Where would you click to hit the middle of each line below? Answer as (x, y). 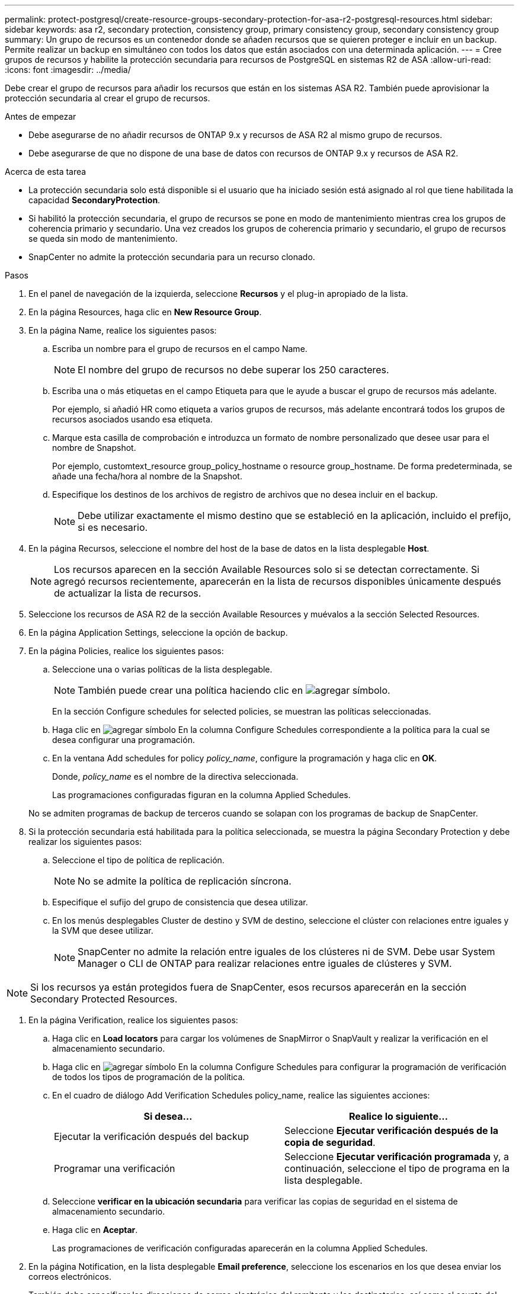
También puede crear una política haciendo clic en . (234, 690)
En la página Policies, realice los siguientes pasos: (126, 651)
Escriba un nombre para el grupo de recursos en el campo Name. (180, 349)
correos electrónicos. (70, 1277)
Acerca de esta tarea (46, 172)
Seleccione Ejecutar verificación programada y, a (397, 1157)
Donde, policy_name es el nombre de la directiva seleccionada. (175, 776)
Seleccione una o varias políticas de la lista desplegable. (162, 669)
